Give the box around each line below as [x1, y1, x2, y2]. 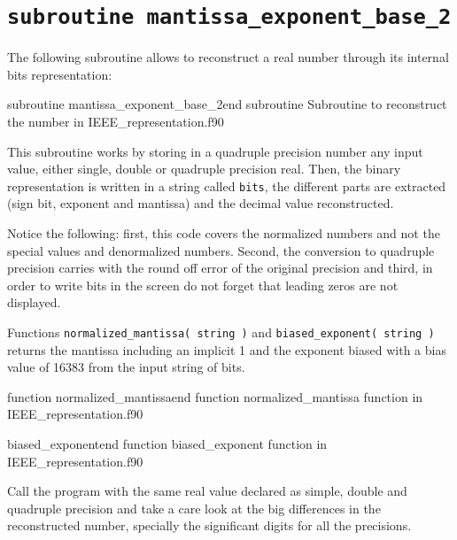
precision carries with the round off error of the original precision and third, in [7, 258, 433, 277]
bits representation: [7, 65, 112, 83]
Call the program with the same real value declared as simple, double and [7, 482, 407, 500]
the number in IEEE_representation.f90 [7, 112, 224, 131]
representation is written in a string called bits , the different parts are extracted [7, 176, 446, 195]
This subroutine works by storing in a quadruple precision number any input [7, 142, 423, 160]
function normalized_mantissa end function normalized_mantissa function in [7, 387, 423, 405]
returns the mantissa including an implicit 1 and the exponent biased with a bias [7, 340, 446, 359]
